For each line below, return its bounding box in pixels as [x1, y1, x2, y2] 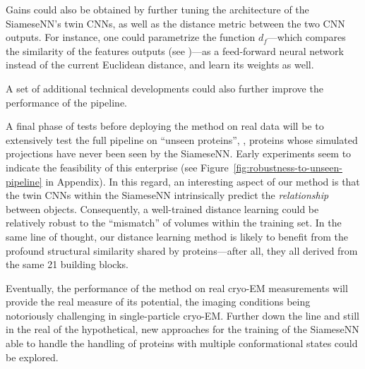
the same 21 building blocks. [6, 257, 128, 272]
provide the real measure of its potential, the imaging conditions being [6, 294, 311, 309]
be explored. [6, 349, 59, 364]
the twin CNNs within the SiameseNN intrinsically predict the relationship [6, 188, 329, 202]
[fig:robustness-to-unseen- [233, 159, 342, 174]
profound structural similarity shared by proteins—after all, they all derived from [6, 243, 358, 258]
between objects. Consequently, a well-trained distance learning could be [6, 201, 319, 216]
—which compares [267, 30, 346, 44]
